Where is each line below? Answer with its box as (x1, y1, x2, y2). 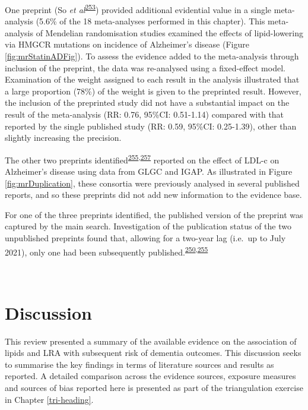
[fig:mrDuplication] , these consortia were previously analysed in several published (5, 176, 300, 189)
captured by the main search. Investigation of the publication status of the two (5, 220, 291, 232)
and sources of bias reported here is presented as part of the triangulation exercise (5, 381, 303, 393)
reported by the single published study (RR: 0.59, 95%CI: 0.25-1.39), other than (5, 119, 297, 132)
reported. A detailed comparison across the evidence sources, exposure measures (5, 370, 296, 382)
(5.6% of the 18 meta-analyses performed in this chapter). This (36, 15, 265, 27)
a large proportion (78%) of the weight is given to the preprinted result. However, (5, 84, 301, 97)
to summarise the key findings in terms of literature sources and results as (5, 358, 274, 370)
